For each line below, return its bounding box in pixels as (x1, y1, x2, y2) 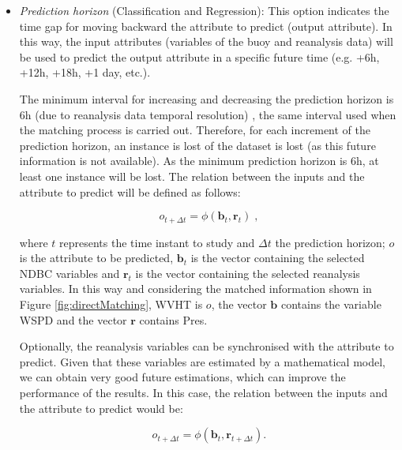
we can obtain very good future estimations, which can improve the (19, 369, 346, 385)
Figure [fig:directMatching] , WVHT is (19, 295, 203, 312)
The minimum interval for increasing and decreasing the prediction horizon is (19, 90, 394, 107)
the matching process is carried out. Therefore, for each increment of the (19, 122, 370, 138)
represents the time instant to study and (59, 234, 255, 250)
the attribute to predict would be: (19, 399, 183, 416)
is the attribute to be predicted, (19, 249, 174, 266)
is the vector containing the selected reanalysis (135, 264, 360, 281)
